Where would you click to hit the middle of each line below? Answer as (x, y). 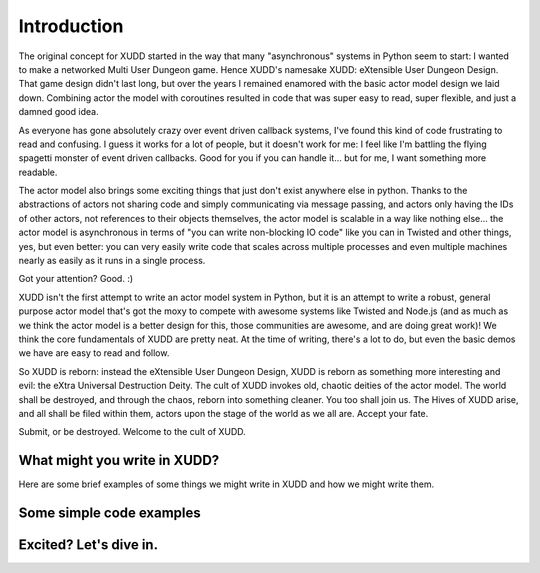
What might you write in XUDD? (119, 460)
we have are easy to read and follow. (94, 353)
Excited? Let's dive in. (88, 545)
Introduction (71, 26)
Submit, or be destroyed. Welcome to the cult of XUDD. (132, 432)
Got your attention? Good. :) (76, 279)
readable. (38, 172)
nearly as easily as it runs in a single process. (112, 261)
